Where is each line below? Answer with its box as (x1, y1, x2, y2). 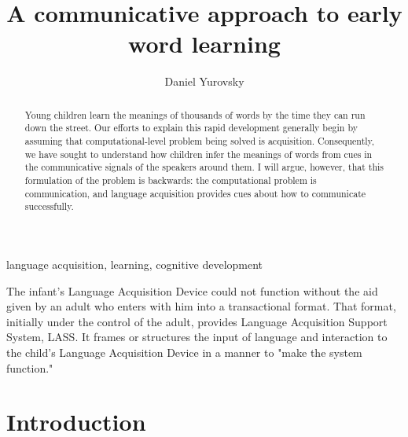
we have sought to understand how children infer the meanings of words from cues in (24, 147, 373, 160)
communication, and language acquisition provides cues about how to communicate (24, 186, 366, 200)
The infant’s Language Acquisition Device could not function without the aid (6, 282, 378, 299)
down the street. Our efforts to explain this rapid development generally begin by (24, 121, 358, 134)
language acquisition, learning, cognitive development (6, 255, 263, 272)
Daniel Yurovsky (164, 73, 244, 90)
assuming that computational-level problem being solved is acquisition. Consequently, (24, 134, 375, 148)
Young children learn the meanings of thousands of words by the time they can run (24, 108, 366, 121)
